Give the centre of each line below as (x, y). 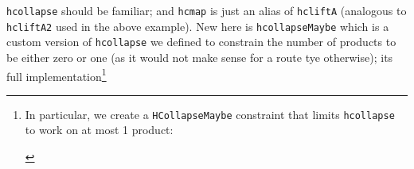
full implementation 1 (57, 75)
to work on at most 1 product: (99, 130)
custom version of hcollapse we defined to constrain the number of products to (201, 42)
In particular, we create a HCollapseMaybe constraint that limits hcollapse (210, 114)
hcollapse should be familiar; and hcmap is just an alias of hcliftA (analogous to (207, 10)
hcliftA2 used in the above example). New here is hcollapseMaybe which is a (198, 26)
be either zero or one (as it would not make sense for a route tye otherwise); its (200, 57)
